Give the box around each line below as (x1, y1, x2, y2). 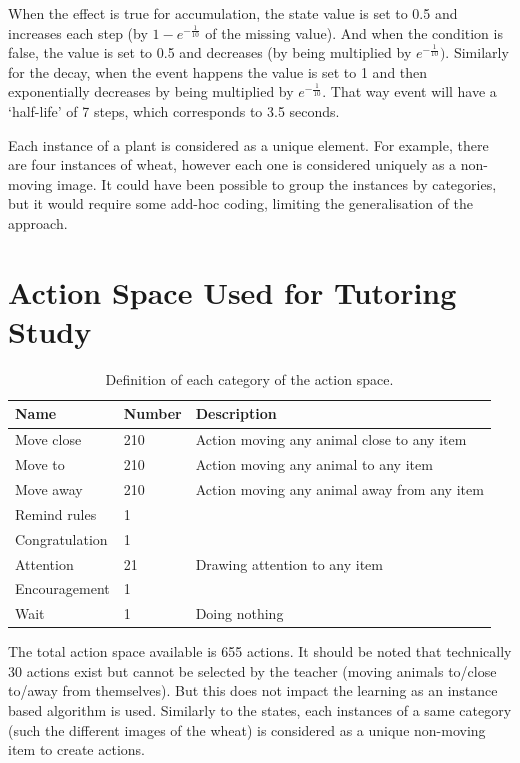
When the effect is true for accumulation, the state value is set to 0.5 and (8, 3, 458, 23)
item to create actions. (8, 739, 145, 760)
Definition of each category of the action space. (105, 368, 394, 389)
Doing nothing (195, 603, 284, 624)
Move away (15, 478, 83, 499)
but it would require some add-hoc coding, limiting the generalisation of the (8, 193, 474, 214)
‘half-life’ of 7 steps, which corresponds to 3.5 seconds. (8, 100, 340, 121)
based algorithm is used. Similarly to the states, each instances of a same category (8, 700, 512, 721)
